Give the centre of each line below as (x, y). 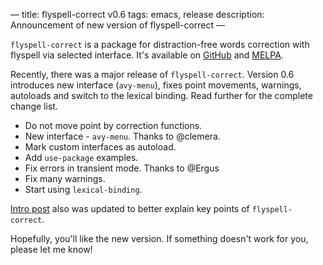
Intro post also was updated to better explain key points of (130, 208)
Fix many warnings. (65, 178)
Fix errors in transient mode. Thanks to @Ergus (122, 168)
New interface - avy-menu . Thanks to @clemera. (122, 136)
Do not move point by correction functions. (113, 125)
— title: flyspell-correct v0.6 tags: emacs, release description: (137, 14)
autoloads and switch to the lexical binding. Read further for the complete (161, 95)
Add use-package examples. (81, 157)
